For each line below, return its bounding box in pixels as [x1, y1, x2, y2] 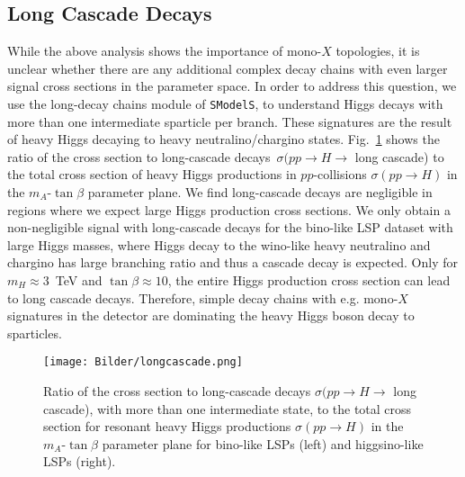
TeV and [55, 270, 103, 289]
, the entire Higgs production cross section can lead [167, 270, 451, 289]
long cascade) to [354, 147, 444, 166]
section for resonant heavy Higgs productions [43, 417, 291, 436]
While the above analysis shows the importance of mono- [7, 41, 322, 60]
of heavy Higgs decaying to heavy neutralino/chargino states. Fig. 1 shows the [7, 130, 440, 148]
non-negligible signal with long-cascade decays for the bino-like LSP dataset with [7, 218, 453, 237]
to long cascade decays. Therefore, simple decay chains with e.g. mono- [7, 288, 398, 307]
